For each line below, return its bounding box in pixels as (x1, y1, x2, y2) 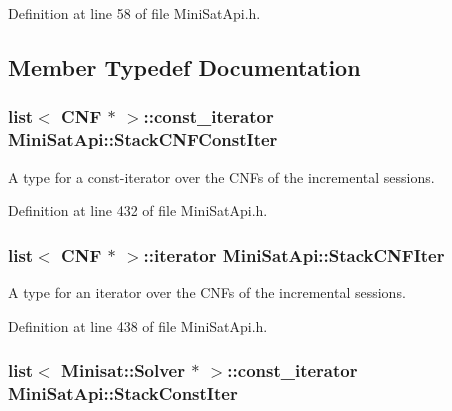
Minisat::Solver (61, 358, 186, 383)
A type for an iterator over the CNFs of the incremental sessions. (8, 281, 406, 302)
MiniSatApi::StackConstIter (8, 380, 238, 405)
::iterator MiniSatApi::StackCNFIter (143, 242, 445, 267)
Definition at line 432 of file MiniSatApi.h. (8, 200, 268, 221)
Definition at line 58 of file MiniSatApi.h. (8, 3, 261, 23)
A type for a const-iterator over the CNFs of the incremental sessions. (8, 166, 435, 187)
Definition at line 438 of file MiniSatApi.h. (8, 315, 268, 336)
